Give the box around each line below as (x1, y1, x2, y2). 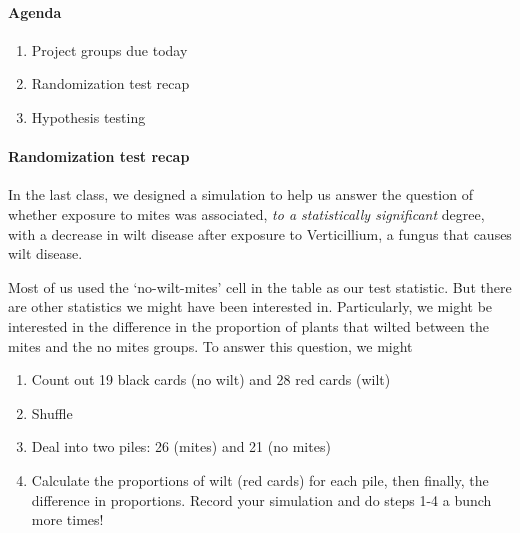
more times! (31, 509, 104, 530)
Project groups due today (31, 39, 188, 60)
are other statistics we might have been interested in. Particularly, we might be (8, 296, 493, 317)
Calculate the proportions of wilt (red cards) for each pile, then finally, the (31, 469, 489, 490)
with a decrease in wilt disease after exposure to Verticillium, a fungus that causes (8, 223, 512, 244)
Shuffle (31, 402, 73, 423)
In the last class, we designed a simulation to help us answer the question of (8, 184, 473, 205)
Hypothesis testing (31, 106, 146, 127)
